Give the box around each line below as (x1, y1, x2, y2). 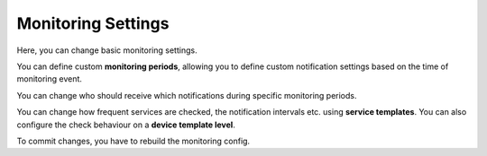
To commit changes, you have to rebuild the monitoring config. (16, 135, 251, 146)
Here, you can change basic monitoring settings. (16, 45, 198, 56)
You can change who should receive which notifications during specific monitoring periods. (16, 90, 357, 100)
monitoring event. (16, 74, 83, 84)
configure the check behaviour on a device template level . (16, 119, 236, 130)
